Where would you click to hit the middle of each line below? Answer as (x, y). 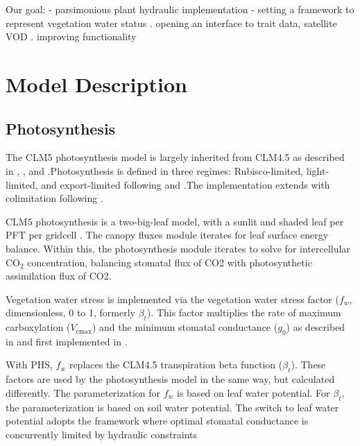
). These (308, 364)
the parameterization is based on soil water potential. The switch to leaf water (172, 407)
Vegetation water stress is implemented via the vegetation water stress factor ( (172, 299)
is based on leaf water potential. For (254, 392)
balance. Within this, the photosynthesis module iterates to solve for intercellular (178, 248)
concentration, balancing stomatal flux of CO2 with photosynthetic (170, 262)
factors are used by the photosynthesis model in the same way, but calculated (170, 379)
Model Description (96, 84)
